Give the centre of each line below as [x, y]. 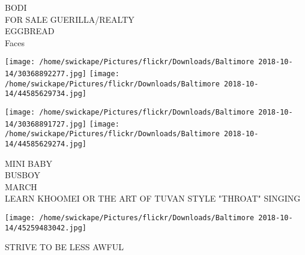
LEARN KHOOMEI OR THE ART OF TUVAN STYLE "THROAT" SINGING [153, 198]
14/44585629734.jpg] [46, 94]
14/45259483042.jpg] [46, 228]
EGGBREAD [30, 31]
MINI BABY [29, 163]
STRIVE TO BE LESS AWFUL [64, 247]
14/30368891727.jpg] [46, 124]
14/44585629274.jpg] [46, 144]
